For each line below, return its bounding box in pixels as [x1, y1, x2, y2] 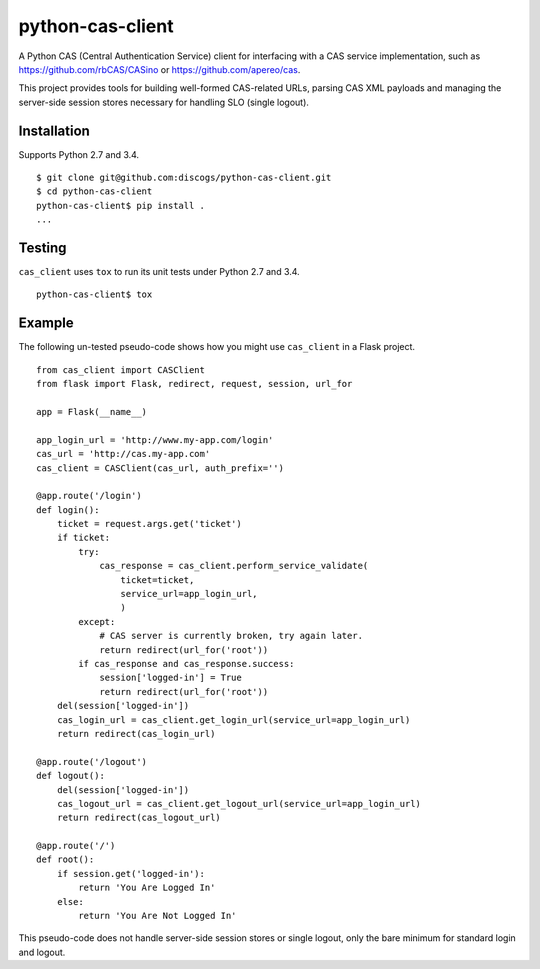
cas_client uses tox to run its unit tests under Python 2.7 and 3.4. [18, 266, 300, 278]
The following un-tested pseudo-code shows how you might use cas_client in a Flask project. [18, 341, 415, 353]
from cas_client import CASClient [36, 364, 205, 375]
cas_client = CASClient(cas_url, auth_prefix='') [36, 462, 285, 474]
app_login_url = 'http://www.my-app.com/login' [36, 434, 274, 445]
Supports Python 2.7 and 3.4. [18, 148, 140, 160]
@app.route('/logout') [36, 756, 148, 767]
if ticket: [56, 532, 111, 544]
